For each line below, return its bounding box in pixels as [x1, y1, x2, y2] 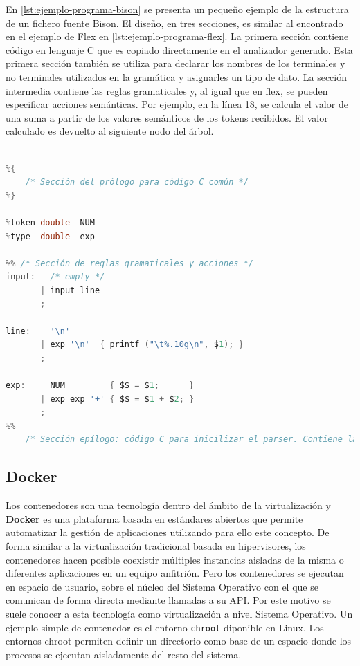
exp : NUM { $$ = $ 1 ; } [6, 380, 195, 391]
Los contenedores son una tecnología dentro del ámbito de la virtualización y [6, 498, 331, 512]
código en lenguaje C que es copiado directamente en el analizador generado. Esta [6, 42, 353, 57]
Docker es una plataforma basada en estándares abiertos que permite [6, 511, 303, 526]
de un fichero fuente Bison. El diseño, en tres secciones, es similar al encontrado [6, 15, 343, 30]
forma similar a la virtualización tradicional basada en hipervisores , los [6, 538, 306, 553]
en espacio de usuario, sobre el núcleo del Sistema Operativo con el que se [6, 579, 318, 593]
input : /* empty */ [6, 272, 105, 282]
